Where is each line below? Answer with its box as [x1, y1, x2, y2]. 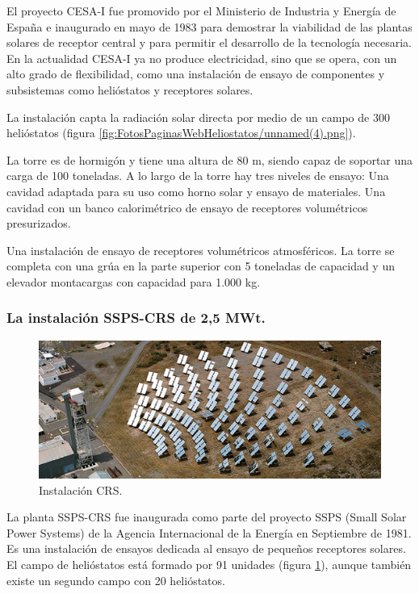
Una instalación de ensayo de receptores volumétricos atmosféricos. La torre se [6, 241, 395, 258]
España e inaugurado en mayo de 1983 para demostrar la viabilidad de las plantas [6, 18, 413, 35]
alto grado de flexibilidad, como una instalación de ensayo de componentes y [6, 65, 385, 82]
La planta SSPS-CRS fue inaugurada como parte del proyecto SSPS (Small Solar [6, 508, 407, 525]
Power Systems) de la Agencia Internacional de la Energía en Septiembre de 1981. [6, 524, 412, 541]
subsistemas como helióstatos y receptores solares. [6, 81, 253, 98]
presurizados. [6, 215, 71, 232]
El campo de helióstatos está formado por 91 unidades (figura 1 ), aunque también [6, 555, 412, 572]
